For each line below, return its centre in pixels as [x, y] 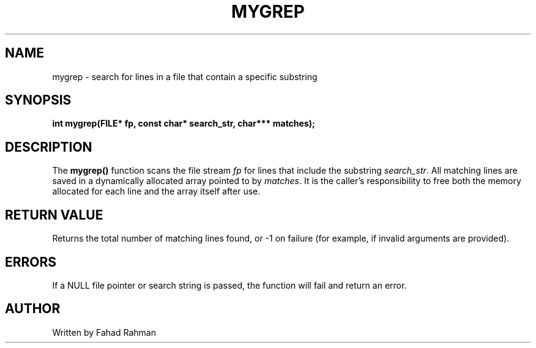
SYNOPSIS [38, 100]
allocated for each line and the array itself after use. [156, 191]
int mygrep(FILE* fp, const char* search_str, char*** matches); [184, 124]
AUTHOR [33, 309]
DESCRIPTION [49, 147]
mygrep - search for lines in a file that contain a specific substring [185, 76]
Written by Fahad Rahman [104, 332]
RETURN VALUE [54, 215]
